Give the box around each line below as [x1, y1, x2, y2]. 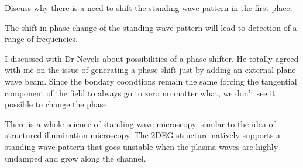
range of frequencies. [5, 33, 78, 45]
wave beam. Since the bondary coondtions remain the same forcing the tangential [5, 75, 297, 87]
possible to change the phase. [5, 98, 109, 110]
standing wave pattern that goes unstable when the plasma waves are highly [5, 140, 278, 152]
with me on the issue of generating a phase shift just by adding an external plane [5, 64, 296, 76]
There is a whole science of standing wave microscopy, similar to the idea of [5, 117, 276, 129]
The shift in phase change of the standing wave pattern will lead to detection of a [5, 21, 297, 33]
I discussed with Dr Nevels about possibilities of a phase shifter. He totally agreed [5, 52, 299, 64]
